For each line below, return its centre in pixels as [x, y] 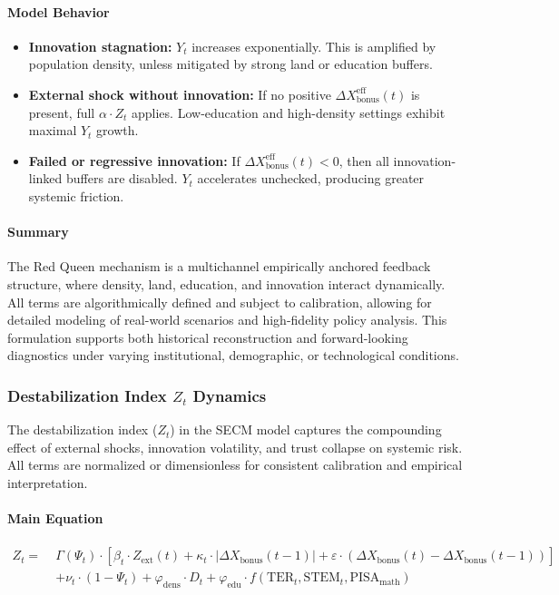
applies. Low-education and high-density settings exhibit [289, 112]
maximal [53, 130]
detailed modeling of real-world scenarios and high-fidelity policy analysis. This [227, 320]
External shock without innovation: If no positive [180, 94]
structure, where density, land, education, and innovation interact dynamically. [226, 283]
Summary [38, 232]
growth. [118, 130]
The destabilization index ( [83, 429]
